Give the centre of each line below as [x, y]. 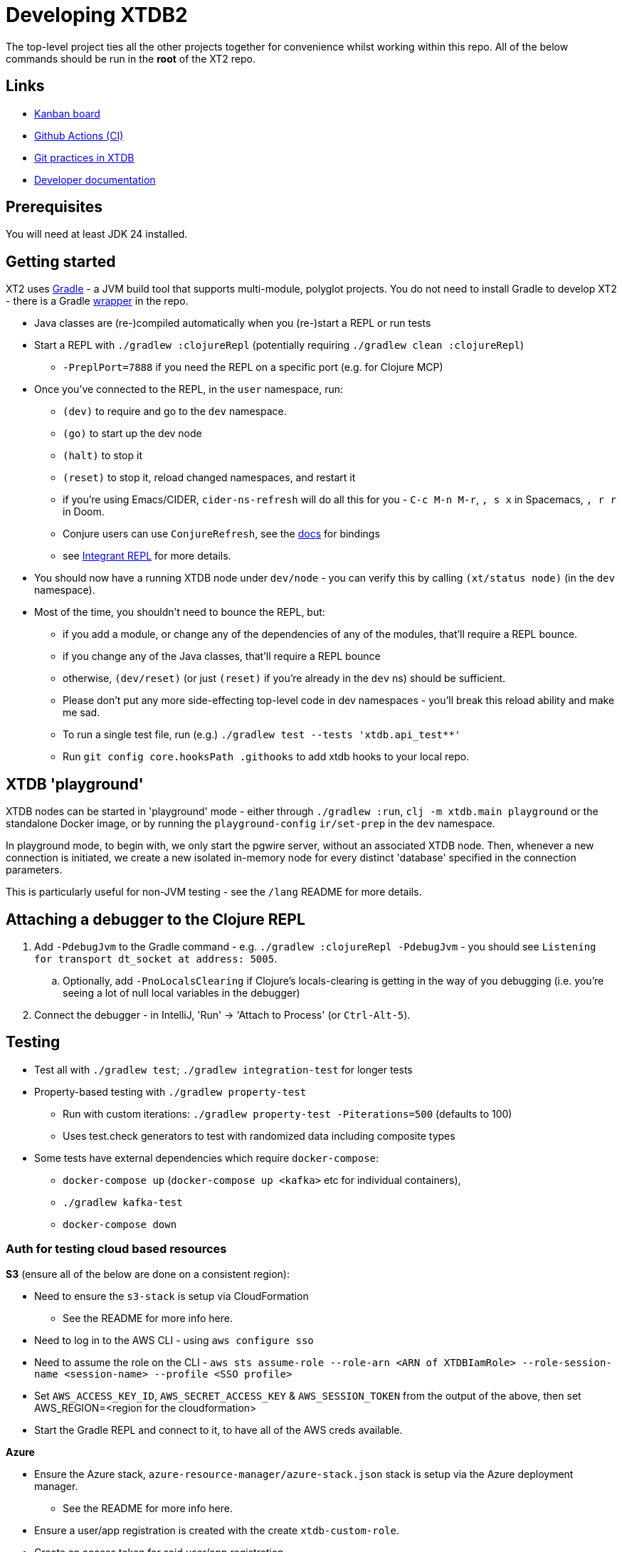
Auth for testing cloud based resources [116, 1249]
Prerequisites [54, 207]
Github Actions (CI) [79, 135]
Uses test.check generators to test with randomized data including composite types [259, 1136]
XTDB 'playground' [75, 784]
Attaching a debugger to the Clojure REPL [155, 919]
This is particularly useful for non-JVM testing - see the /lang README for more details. [214, 892]
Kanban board [67, 113]
